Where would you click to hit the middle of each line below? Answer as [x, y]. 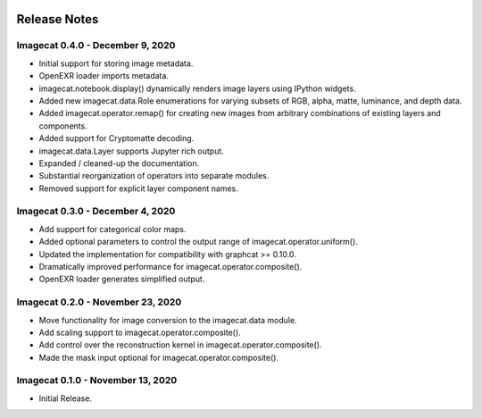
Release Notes [58, 19]
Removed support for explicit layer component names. [138, 188]
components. [63, 126]
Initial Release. [66, 398]
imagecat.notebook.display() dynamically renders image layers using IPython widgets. [197, 88]
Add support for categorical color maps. [112, 229]
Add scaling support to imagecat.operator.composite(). [140, 332]
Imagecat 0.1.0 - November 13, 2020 [97, 380]
